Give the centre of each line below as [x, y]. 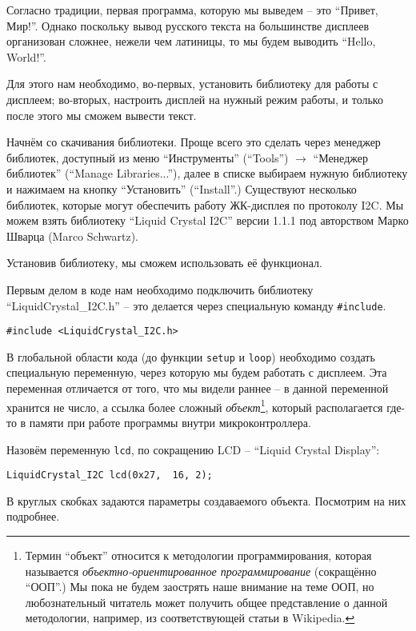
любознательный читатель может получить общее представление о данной [206, 602]
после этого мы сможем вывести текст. [102, 115]
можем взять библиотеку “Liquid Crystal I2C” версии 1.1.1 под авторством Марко [208, 220]
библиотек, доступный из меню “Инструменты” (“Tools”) [148, 157]
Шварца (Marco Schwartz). [72, 236]
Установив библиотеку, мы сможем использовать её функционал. [164, 263]
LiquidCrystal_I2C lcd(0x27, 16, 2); [110, 475]
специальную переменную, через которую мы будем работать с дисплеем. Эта [197, 372]
